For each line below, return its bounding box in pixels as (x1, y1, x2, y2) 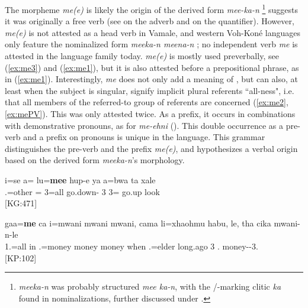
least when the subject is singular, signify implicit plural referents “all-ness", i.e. (5, 84, 294, 96)
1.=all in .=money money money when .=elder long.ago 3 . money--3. (5, 239, 258, 252)
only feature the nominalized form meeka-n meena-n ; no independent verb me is (5, 38, 298, 50)
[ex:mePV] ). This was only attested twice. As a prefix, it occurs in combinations (5, 108, 296, 119)
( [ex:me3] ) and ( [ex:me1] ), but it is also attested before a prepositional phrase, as (5, 61, 299, 73)
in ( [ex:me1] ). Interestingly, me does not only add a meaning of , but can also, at (5, 73, 299, 85)
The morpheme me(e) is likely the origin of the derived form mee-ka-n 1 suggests (5, 2, 299, 15)
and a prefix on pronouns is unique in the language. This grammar (23, 131, 265, 143)
